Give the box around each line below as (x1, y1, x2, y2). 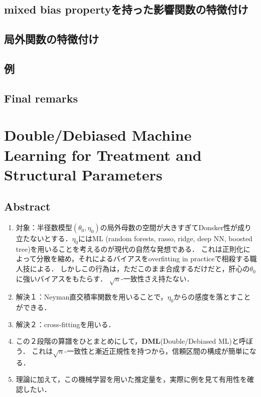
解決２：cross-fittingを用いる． (16, 319, 115, 329)
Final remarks (4, 90, 78, 106)
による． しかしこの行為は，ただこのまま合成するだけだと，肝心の (30, 263, 250, 274)
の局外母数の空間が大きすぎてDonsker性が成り (100, 222, 252, 233)
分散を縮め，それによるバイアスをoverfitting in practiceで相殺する (36, 253, 250, 264)
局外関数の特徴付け (4, 31, 99, 47)
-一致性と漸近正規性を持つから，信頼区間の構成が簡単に (64, 346, 249, 356)
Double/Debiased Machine (4, 125, 192, 145)
